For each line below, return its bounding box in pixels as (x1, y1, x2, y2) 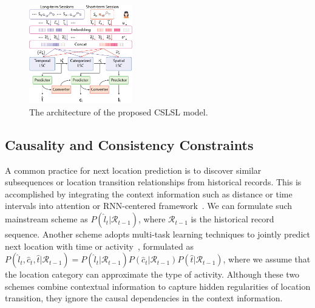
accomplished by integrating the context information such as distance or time (5, 187, 293, 200)
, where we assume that (223, 253, 311, 265)
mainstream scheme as (5, 213, 88, 225)
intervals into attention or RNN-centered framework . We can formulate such (5, 199, 293, 212)
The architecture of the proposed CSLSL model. (29, 105, 208, 118)
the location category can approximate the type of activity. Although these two (5, 268, 300, 281)
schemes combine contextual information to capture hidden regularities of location (5, 279, 311, 292)
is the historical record (191, 213, 274, 225)
